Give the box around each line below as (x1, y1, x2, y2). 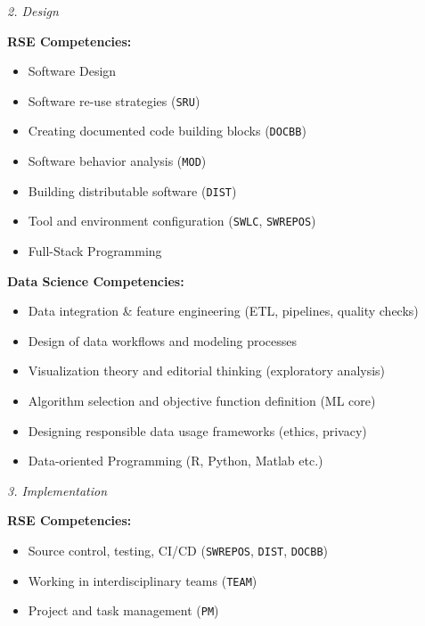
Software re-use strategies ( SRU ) (28, 91, 200, 110)
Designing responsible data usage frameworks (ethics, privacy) (28, 421, 367, 440)
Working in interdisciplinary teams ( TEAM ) (28, 571, 257, 589)
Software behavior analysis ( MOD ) (28, 152, 207, 170)
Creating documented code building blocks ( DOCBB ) (28, 121, 306, 140)
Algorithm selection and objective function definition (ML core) (28, 391, 376, 410)
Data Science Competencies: (7, 271, 184, 290)
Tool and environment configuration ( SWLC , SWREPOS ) (28, 211, 316, 230)
